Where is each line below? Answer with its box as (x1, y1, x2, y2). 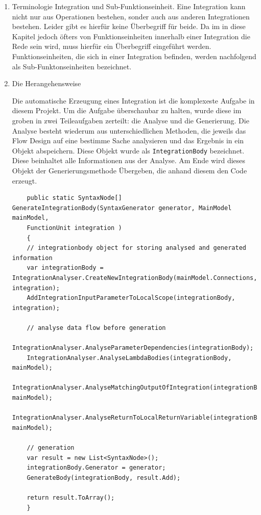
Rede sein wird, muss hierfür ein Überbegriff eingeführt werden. (12, 41, 211, 51)
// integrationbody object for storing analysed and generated (27, 244, 246, 252)
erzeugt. (12, 175, 37, 186)
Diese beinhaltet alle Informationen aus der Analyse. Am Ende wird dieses (12, 155, 246, 166)
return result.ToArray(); (27, 494, 115, 501)
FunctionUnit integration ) (27, 224, 122, 231)
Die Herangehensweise (12, 78, 81, 89)
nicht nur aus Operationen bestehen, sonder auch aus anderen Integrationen (12, 11, 250, 21)
